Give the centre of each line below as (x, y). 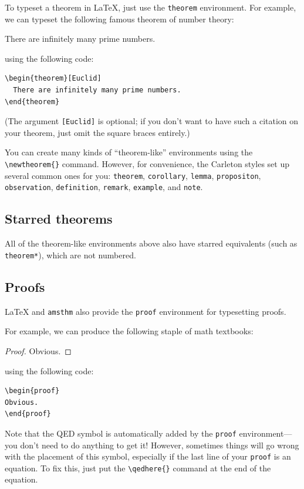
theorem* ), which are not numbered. (70, 255)
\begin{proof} (32, 391)
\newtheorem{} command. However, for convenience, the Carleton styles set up (147, 164)
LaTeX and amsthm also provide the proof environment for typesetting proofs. (146, 311)
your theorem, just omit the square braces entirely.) (97, 132)
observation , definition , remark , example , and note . (104, 187)
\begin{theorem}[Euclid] (53, 79)
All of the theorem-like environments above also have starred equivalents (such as (151, 243)
